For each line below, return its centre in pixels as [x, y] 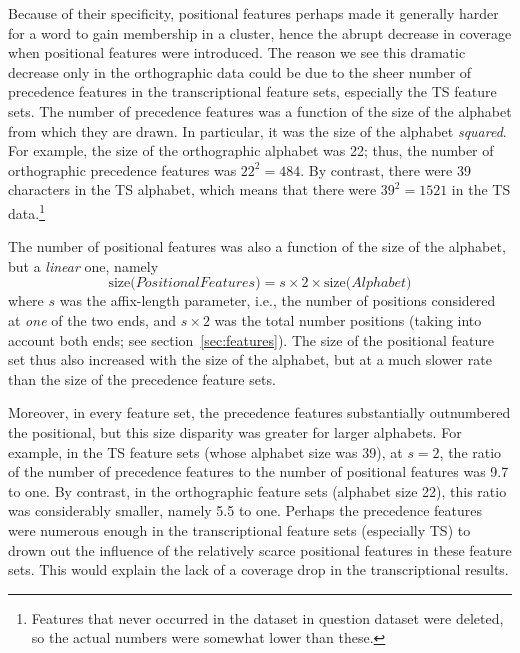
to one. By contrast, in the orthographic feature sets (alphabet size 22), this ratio [257, 490]
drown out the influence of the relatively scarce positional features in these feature [260, 549]
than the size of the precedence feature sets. [142, 378]
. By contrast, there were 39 [385, 169]
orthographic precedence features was [122, 169]
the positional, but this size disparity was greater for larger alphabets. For [235, 431]
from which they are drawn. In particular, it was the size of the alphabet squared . [257, 130]
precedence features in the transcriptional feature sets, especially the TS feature [252, 91]
